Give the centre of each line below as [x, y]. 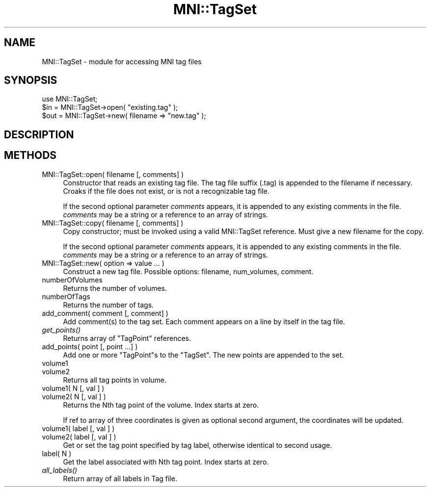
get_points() [61, 330]
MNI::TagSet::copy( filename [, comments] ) [113, 223]
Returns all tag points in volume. [115, 380]
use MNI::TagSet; [70, 99]
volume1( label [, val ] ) [78, 428]
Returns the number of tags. [108, 305]
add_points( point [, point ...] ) [90, 346]
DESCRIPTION [39, 134]
